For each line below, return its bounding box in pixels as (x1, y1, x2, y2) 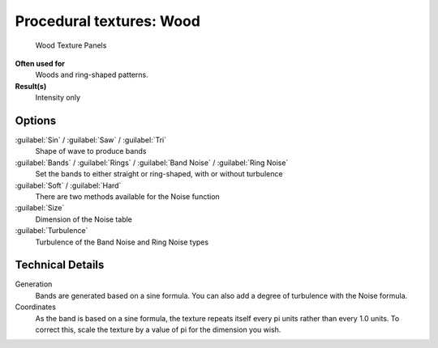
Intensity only (35, 93, 81, 103)
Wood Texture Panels (35, 40, 107, 50)
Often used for (15, 58, 65, 68)
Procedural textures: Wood (15, 12, 200, 30)
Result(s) (15, 81, 47, 91)
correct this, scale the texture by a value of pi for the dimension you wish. (35, 325, 281, 334)
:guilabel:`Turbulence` (15, 226, 88, 236)
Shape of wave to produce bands (35, 146, 147, 156)
